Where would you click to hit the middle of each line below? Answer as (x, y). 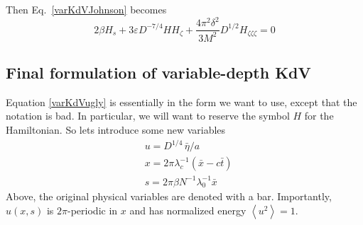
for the (319, 116)
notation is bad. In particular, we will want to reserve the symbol (148, 116)
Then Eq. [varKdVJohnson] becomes (86, 9)
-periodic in (93, 210)
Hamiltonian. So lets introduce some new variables (116, 129)
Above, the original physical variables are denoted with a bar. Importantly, (169, 196)
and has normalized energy (188, 210)
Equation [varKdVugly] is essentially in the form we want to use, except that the (181, 102)
